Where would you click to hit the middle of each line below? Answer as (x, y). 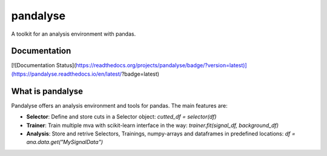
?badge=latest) (140, 74)
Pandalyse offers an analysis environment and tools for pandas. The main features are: (119, 105)
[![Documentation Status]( (44, 65)
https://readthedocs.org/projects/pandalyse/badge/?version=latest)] (162, 65)
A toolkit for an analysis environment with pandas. (74, 34)
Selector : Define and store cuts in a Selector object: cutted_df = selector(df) (121, 117)
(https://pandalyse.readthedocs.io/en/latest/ (67, 74)
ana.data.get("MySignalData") (64, 142)
